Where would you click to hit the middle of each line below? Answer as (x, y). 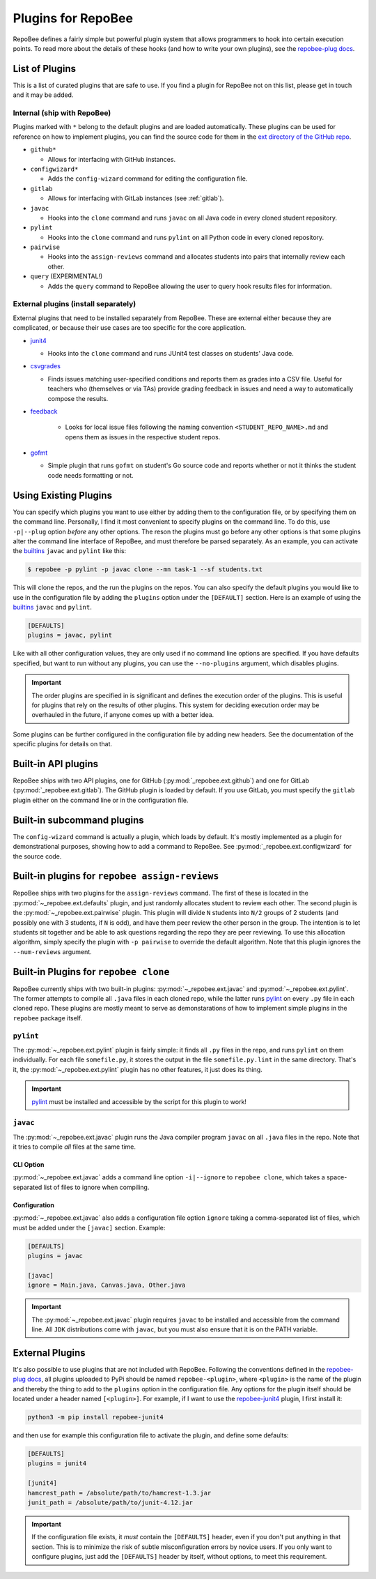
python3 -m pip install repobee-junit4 (95, 1417)
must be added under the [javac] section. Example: (89, 1227)
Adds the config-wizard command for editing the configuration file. (148, 179)
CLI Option (29, 1165)
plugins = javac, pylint (70, 635)
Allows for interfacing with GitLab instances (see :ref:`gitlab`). (136, 198)
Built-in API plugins (56, 764)
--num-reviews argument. (52, 951)
